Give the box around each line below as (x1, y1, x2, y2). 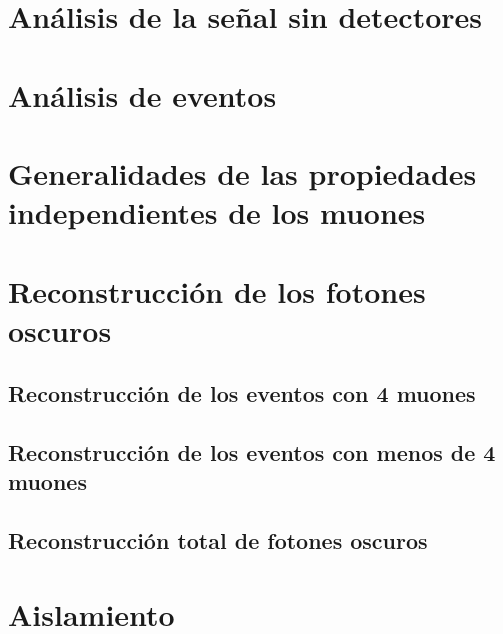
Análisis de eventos (8, 74, 277, 115)
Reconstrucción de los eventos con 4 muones (8, 378, 476, 409)
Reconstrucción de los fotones (8, 270, 426, 311)
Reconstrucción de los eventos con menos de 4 (8, 437, 496, 468)
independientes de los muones (8, 192, 426, 233)
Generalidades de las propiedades (8, 152, 477, 193)
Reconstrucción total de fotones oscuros (8, 525, 428, 556)
